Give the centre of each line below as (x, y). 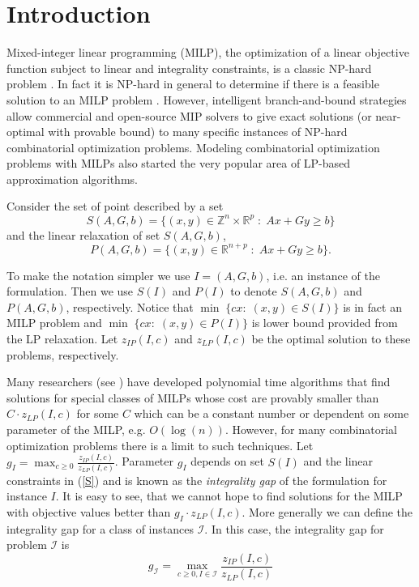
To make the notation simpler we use (98, 275)
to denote (254, 291)
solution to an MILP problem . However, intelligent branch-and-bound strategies (207, 99)
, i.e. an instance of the (323, 275)
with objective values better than (89, 512)
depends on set (227, 461)
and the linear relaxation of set (83, 234)
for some (98, 413)
